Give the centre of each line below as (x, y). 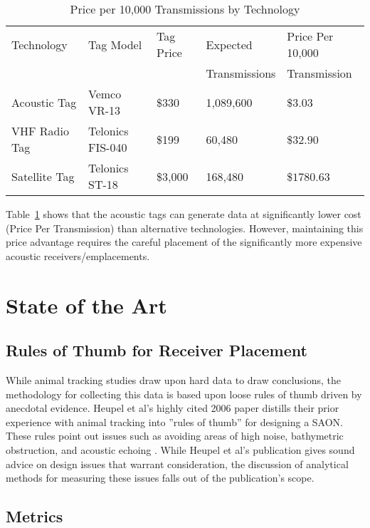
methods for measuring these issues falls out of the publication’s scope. (160, 478)
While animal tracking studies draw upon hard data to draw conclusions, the (174, 379)
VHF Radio (40, 131)
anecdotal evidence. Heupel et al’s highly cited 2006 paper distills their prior (173, 408)
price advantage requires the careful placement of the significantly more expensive (184, 242)
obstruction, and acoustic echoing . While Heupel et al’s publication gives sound (180, 449)
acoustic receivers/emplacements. (78, 255)
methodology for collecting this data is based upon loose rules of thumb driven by (184, 394)
